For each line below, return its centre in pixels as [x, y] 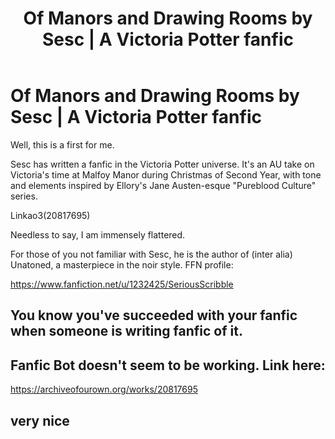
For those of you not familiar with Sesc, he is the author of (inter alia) [151, 254]
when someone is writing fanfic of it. [126, 331]
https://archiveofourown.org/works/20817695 [104, 389]
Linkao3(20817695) [50, 215]
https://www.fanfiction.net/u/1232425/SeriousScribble [122, 284]
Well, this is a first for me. [62, 144]
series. [24, 196]
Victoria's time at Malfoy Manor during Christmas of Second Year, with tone [166, 174]
